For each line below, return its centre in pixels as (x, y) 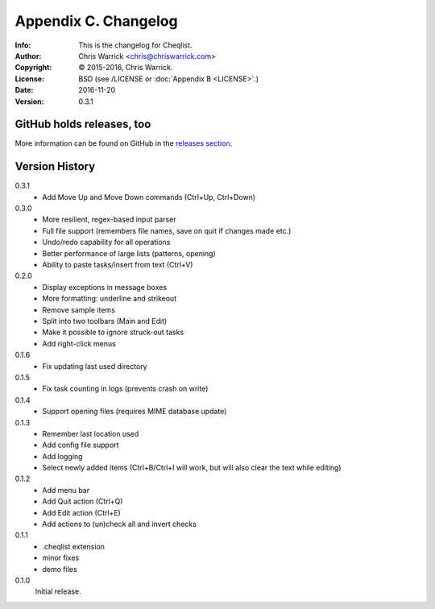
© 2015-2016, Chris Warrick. (126, 68)
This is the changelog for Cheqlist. (135, 45)
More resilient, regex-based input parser (109, 220)
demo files (60, 569)
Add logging (62, 456)
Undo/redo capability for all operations (106, 242)
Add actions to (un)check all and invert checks (120, 524)
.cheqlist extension (73, 546)
